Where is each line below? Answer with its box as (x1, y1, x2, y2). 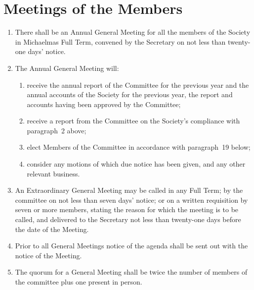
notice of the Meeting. (15, 250, 82, 260)
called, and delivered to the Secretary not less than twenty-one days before (15, 214, 241, 225)
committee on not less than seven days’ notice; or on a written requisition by (15, 194, 248, 205)
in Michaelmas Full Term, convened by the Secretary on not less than (15, 36, 226, 47)
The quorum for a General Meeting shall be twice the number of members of (15, 267, 248, 277)
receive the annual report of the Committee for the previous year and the (27, 79, 249, 90)
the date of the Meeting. (15, 224, 89, 234)
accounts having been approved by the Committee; (27, 99, 181, 109)
